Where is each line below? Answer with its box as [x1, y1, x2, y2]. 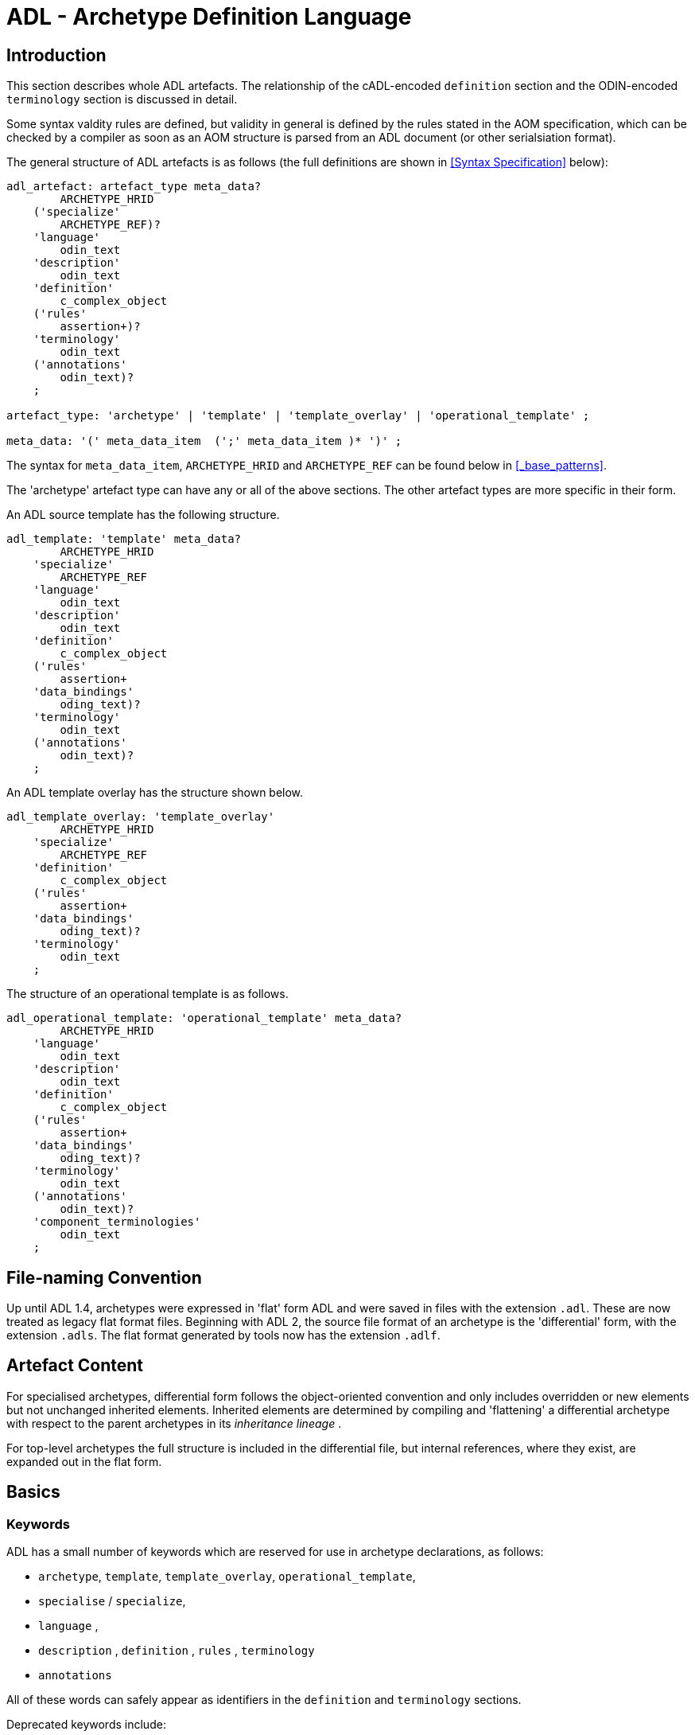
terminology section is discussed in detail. [6, 92, 238, 107]
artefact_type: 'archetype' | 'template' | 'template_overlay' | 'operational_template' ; [6, 409, 590, 423]
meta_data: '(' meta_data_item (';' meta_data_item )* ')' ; [6, 435, 402, 448]
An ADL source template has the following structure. [6, 508, 280, 522]
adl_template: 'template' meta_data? [6, 532, 242, 546]
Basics [6, 1482, 60, 1503]
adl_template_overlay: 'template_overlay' [6, 810, 275, 824]
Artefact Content [6, 1355, 144, 1376]
